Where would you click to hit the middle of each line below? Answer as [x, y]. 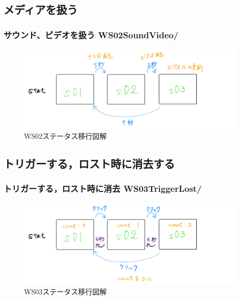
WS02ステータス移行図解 [65, 135]
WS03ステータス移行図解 [65, 291]
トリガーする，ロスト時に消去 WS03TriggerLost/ [103, 189]
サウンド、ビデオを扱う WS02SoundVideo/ [91, 34]
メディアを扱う [41, 9]
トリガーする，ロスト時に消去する [89, 163]
